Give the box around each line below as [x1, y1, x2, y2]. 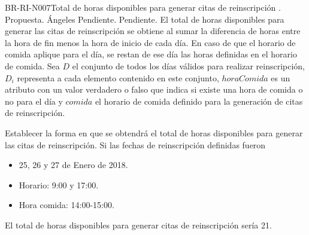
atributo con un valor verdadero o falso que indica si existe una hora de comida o [5, 83, 303, 96]
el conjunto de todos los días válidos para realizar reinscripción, [72, 59, 305, 72]
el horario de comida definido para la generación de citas [95, 94, 303, 107]
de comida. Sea [5, 59, 60, 72]
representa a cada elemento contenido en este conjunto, [17, 71, 219, 84]
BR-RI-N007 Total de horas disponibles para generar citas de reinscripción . [5, 1, 281, 13]
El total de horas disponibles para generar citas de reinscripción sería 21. [5, 218, 272, 231]
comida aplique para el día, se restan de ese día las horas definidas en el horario [5, 48, 297, 60]
